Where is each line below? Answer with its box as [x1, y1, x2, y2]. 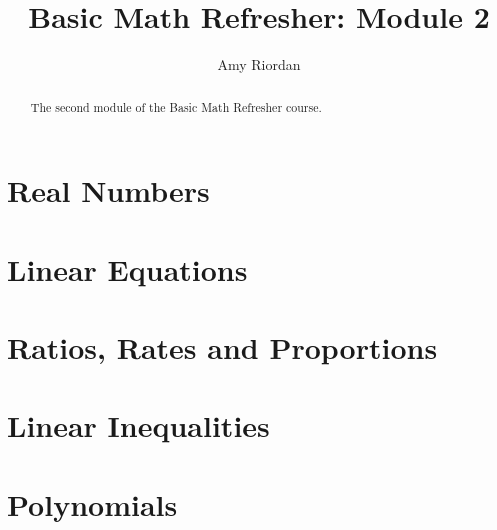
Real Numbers [7, 170, 210, 211]
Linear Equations [7, 248, 248, 289]
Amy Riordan [217, 54, 301, 75]
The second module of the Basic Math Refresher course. [30, 98, 322, 115]
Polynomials [7, 483, 178, 524]
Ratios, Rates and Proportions [7, 326, 438, 367]
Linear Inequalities [7, 405, 270, 446]
